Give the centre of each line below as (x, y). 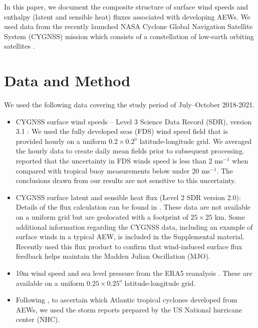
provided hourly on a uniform (61, 141)
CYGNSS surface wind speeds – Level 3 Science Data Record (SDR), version (134, 121)
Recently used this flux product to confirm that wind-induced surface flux (129, 246)
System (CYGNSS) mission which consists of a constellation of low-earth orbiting (129, 36)
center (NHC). (38, 319)
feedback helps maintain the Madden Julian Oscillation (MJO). (113, 256)
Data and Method (67, 80)
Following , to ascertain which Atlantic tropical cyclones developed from (126, 300)
